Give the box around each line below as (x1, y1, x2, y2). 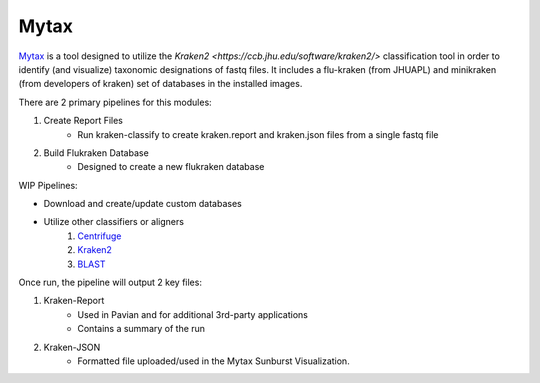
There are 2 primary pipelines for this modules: (18, 96, 212, 108)
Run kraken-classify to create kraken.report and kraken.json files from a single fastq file (77, 128, 439, 140)
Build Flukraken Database (43, 146, 149, 159)
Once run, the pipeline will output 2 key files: (18, 276, 202, 289)
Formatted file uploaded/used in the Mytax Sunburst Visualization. (77, 355, 350, 367)
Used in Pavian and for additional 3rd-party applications (77, 308, 309, 320)
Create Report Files (43, 115, 124, 127)
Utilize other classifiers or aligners (43, 216, 185, 228)
